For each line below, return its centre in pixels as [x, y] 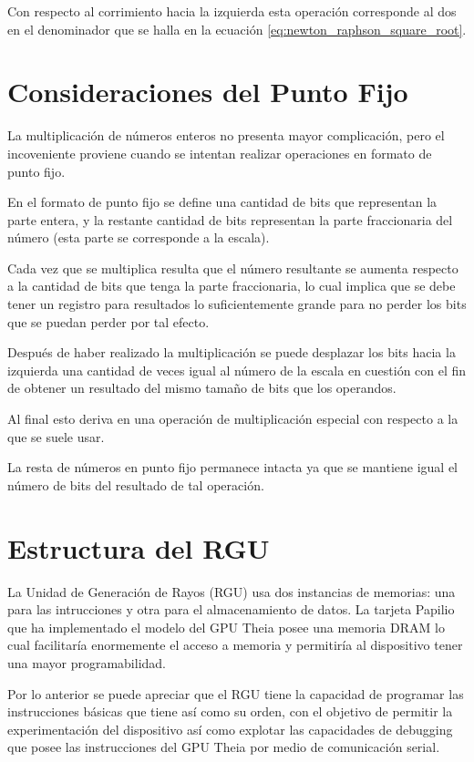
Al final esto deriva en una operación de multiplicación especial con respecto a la [233, 419]
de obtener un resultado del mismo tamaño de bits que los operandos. [202, 388]
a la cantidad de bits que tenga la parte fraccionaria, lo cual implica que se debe [232, 286]
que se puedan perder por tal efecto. [108, 321]
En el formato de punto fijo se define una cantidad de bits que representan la [222, 202]
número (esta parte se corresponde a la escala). [139, 237]
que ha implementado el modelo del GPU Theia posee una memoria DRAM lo [226, 627]
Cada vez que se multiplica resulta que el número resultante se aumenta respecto [233, 268]
